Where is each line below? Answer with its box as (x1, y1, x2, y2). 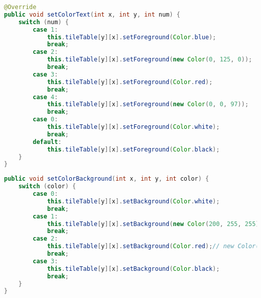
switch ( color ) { (18, 183, 76, 190)
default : (33, 138, 62, 145)
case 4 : (33, 93, 58, 101)
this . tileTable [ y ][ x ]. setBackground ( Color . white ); (47, 197, 220, 205)
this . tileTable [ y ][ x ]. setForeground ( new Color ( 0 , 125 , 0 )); (47, 56, 252, 63)
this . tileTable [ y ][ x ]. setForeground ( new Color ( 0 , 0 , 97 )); (47, 101, 249, 108)
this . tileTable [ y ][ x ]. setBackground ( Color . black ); (47, 265, 220, 272)
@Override (4, 4, 37, 11)
